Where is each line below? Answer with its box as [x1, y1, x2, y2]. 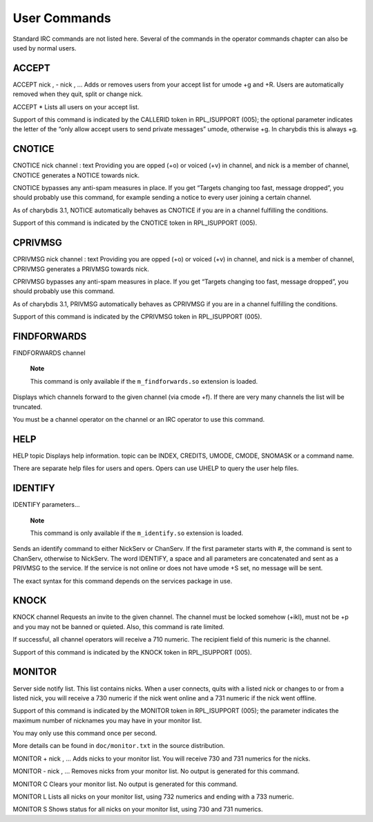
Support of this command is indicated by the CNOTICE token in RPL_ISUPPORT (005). [12, 218, 258, 227]
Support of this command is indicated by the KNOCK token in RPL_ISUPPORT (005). [12, 648, 252, 656]
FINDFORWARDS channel [12, 349, 86, 357]
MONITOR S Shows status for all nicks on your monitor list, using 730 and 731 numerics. [12, 805, 263, 814]
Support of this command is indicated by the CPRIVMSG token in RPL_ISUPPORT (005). [12, 312, 262, 321]
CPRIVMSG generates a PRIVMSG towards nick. [12, 265, 150, 273]
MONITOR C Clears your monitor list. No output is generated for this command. [12, 780, 238, 788]
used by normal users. [12, 44, 77, 52]
